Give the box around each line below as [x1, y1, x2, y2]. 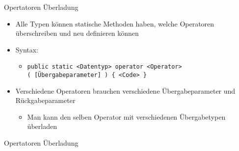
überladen [27, 121, 57, 131]
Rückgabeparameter [15, 95, 76, 105]
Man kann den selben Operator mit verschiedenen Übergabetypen [27, 111, 226, 122]
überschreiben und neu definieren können [15, 28, 139, 38]
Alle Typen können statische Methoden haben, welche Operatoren [15, 18, 214, 28]
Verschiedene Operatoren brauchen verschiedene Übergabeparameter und [15, 85, 236, 96]
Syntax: [15, 44, 39, 54]
